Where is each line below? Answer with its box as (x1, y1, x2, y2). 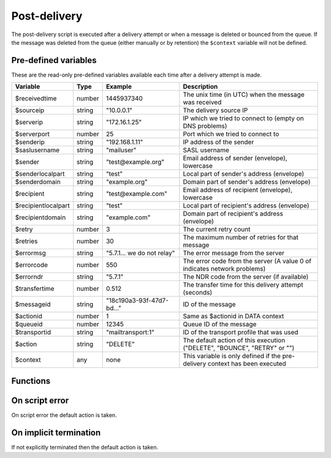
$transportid (15, 328, 51, 337)
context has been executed (207, 359, 286, 368)
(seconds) (183, 288, 213, 297)
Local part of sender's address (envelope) (183, 170, 305, 178)
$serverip (15, 118, 43, 127)
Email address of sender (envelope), (183, 154, 287, 162)
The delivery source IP (183, 106, 248, 114)
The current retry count (183, 225, 251, 234)
